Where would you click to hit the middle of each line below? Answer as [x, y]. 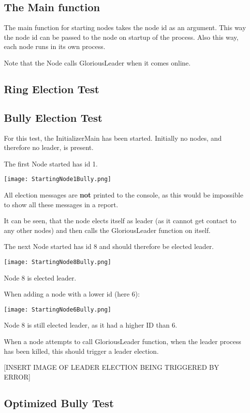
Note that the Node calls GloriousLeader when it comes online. [97, 62]
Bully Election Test [53, 117]
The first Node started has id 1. [51, 163]
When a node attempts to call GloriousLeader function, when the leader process [123, 341]
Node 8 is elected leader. [40, 277]
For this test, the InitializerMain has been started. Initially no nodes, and [113, 138]
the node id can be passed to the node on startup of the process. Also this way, [121, 37]
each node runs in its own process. [55, 46]
